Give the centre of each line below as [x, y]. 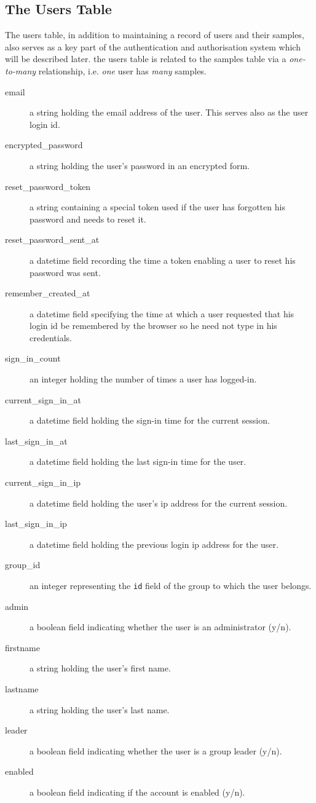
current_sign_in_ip [43, 482]
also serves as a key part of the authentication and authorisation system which [153, 46]
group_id [23, 565]
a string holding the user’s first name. [100, 668]
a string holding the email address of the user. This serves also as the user [169, 112]
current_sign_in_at [43, 399]
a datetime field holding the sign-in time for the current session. [150, 420]
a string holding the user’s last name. [100, 709]
